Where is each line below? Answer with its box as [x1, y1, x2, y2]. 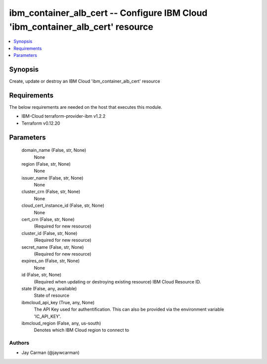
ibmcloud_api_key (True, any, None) [21, 299, 95, 305]
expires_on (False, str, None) [21, 258, 80, 264]
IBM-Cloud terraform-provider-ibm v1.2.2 [21, 113, 106, 119]
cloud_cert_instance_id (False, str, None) [21, 203, 105, 209]
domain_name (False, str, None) [21, 147, 87, 153]
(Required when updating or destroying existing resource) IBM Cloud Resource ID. [34, 278, 201, 284]
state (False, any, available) [21, 285, 77, 291]
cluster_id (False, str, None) [21, 230, 78, 236]
